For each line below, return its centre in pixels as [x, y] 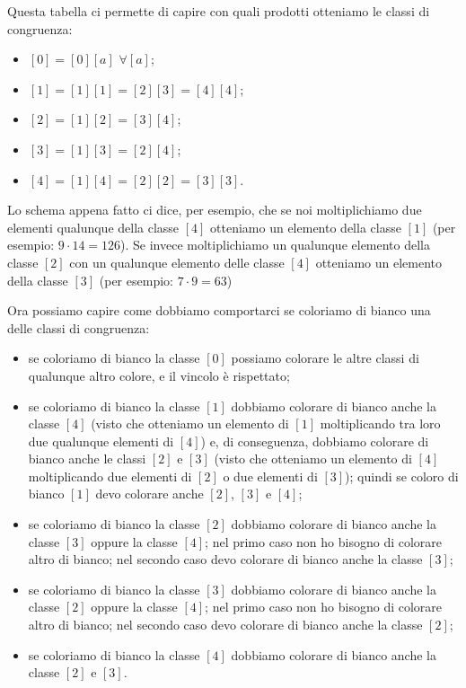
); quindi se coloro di [402, 476]
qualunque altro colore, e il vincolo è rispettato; [159, 375]
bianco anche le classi [87, 459]
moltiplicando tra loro [380, 423]
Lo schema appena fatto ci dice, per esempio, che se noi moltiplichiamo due [215, 210]
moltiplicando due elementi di [110, 476]
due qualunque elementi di [101, 441]
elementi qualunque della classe [93, 227]
